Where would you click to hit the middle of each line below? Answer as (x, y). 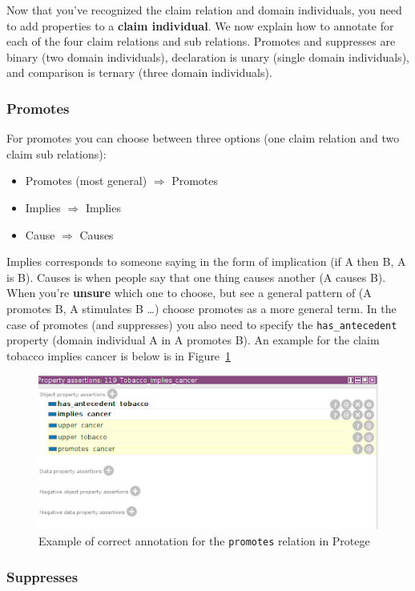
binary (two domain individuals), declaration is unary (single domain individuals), (208, 56)
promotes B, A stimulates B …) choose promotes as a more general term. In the (201, 308)
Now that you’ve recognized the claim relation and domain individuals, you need (204, 10)
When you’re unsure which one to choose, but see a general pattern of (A (189, 293)
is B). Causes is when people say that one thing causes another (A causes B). (196, 277)
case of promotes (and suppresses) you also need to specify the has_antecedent (202, 324)
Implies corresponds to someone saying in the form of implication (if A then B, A (206, 261)
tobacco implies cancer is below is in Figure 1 (119, 355)
